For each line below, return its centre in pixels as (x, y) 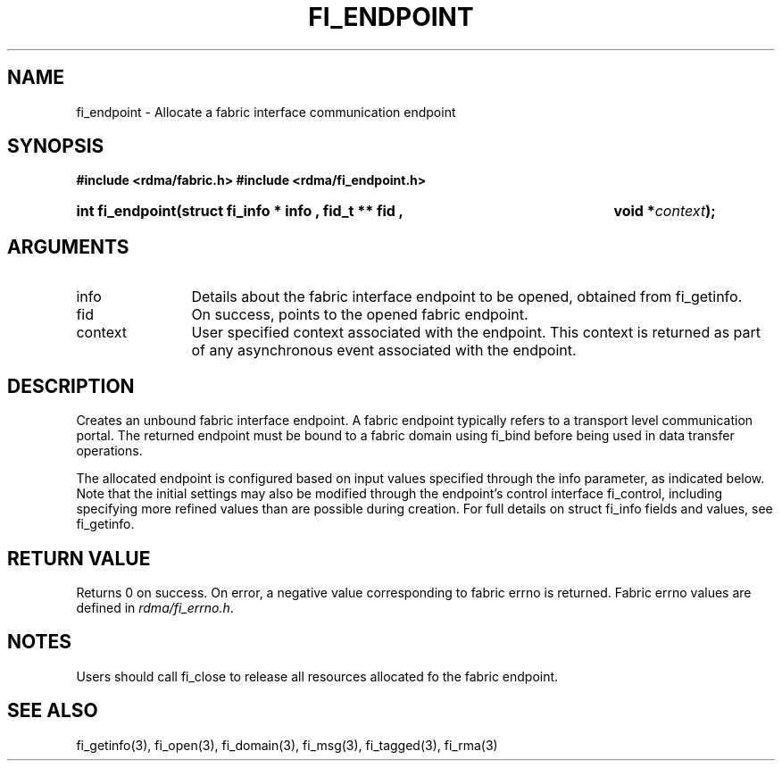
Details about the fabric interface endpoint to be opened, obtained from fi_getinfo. (467, 297)
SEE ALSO (53, 711)
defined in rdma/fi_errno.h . (155, 607)
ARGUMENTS (68, 246)
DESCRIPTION (71, 386)
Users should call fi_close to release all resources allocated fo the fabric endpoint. (317, 676)
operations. (109, 451)
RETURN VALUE (79, 558)
